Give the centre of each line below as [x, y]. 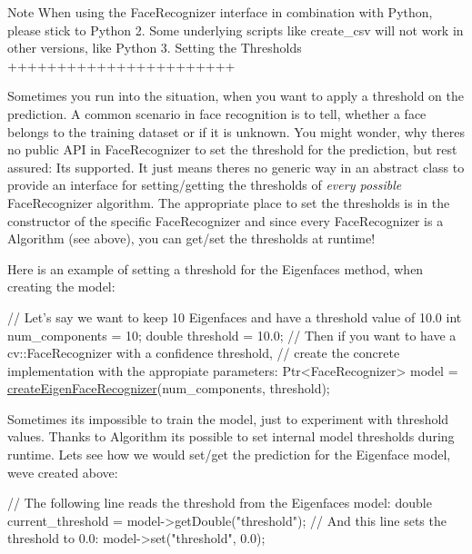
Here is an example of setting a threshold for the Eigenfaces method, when [216, 268]
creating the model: [61, 287]
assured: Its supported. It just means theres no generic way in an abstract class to [236, 167]
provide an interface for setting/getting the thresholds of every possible [205, 185]
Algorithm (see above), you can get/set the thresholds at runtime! [191, 238]
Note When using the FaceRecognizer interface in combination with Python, [220, 12]
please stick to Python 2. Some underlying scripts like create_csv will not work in [236, 30]
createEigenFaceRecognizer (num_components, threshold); [169, 388]
